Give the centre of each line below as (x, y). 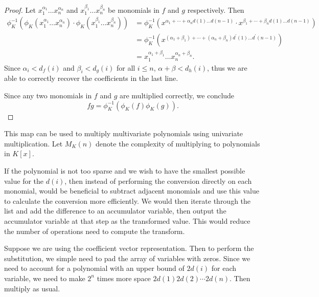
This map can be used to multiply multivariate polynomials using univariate (124, 133)
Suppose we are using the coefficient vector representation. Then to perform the (129, 248)
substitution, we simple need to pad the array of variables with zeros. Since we (127, 258)
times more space (124, 278)
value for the (24, 181)
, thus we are (227, 67)
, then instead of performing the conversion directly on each (158, 181)
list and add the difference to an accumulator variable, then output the (115, 211)
